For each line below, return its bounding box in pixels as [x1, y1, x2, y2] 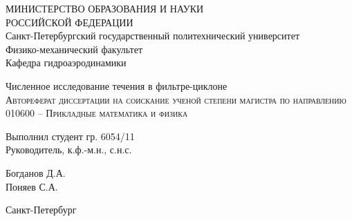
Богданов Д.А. [6, 165, 66, 180]
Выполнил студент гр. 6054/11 [6, 128, 135, 143]
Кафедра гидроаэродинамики [6, 55, 127, 70]
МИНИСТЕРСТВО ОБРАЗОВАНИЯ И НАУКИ [6, 1, 204, 15]
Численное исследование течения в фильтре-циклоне [6, 78, 228, 93]
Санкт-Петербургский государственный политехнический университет [6, 28, 300, 43]
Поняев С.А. [6, 179, 58, 193]
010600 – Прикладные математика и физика [6, 106, 188, 120]
